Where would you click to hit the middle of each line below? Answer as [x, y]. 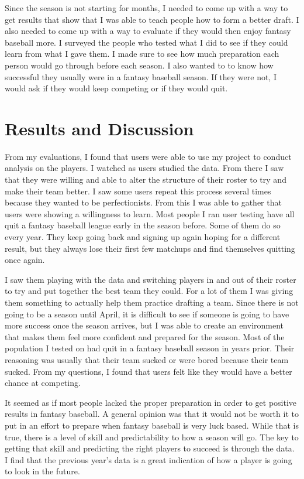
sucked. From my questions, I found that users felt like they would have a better [148, 371]
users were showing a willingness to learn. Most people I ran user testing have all [150, 213]
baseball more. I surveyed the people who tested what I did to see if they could [146, 42]
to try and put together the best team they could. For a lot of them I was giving [149, 291]
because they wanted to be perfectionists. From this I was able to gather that [143, 202]
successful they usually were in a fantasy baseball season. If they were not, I [141, 76]
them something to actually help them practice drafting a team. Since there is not [152, 302]
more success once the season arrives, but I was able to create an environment [144, 325]
